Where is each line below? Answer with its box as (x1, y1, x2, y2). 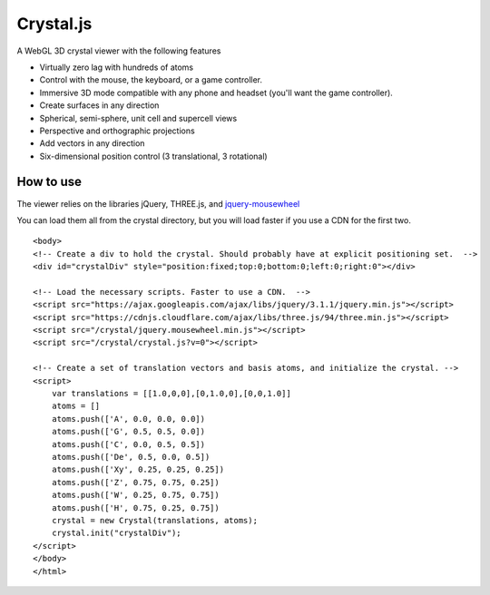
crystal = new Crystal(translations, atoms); (51, 515, 259, 525)
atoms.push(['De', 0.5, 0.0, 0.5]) (51, 452, 211, 462)
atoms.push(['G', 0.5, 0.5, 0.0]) (51, 426, 206, 437)
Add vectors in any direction (39, 138, 145, 149)
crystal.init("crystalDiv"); (51, 528, 181, 539)
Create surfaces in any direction (39, 100, 160, 111)
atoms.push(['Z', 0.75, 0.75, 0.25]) (51, 477, 220, 487)
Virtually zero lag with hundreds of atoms (39, 62, 194, 73)
